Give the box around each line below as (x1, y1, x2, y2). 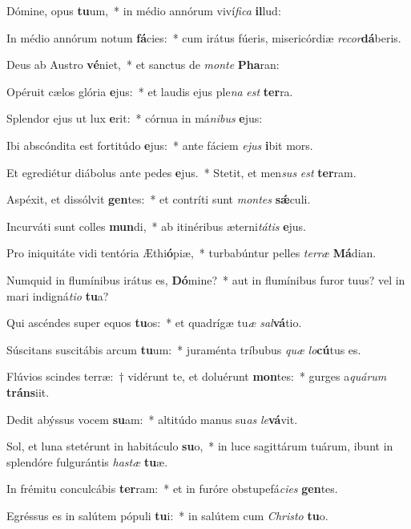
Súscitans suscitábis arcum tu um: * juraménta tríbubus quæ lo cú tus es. (6, 341, 361, 357)
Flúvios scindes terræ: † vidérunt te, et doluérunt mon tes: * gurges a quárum (6, 368, 387, 385)
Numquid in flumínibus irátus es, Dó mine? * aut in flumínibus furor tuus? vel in (6, 271, 405, 288)
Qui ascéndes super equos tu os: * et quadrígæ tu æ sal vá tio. (6, 314, 302, 331)
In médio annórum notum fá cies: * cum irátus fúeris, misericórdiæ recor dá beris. (6, 29, 401, 46)
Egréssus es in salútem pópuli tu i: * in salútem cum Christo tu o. (6, 507, 328, 523)
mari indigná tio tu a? (6, 287, 109, 304)
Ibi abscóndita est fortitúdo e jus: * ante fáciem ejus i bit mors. (6, 136, 313, 153)
